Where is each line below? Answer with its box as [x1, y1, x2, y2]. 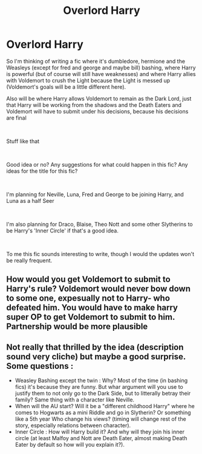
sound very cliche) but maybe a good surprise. [6, 351, 186, 362]
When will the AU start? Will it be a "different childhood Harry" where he [15, 403, 195, 410]
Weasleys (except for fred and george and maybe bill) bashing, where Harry [6, 64, 196, 71]
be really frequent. [6, 257, 53, 264]
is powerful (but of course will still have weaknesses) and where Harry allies [6, 70, 196, 77]
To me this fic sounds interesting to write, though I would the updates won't [6, 250, 195, 257]
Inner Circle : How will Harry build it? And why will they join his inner [15, 428, 184, 435]
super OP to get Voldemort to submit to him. [6, 312, 175, 322]
